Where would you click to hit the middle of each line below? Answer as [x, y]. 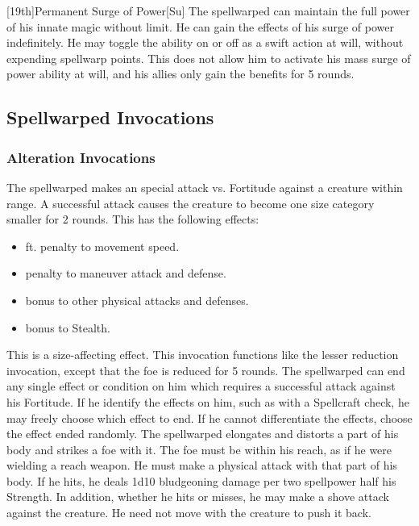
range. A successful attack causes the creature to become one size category [191, 203]
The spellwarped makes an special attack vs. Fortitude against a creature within [205, 187]
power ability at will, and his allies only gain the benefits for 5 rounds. [180, 74]
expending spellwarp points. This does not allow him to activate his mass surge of [209, 58]
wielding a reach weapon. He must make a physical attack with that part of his [202, 465]
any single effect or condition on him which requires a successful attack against [201, 386]
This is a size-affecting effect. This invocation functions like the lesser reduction [203, 355]
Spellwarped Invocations [110, 117]
